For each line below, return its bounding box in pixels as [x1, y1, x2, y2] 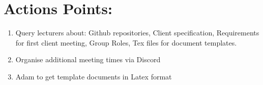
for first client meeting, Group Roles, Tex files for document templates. [15, 37, 237, 48]
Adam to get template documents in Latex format [15, 71, 172, 81]
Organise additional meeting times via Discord [15, 54, 161, 65]
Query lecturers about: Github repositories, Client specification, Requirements [15, 27, 259, 38]
